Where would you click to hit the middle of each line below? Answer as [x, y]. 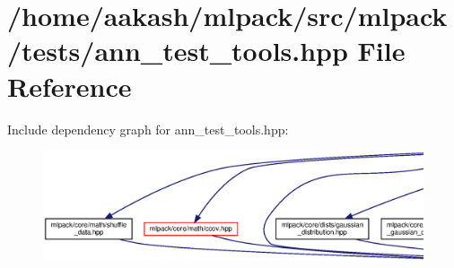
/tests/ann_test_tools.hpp [178, 51]
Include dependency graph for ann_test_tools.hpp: [148, 129]
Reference [70, 86]
